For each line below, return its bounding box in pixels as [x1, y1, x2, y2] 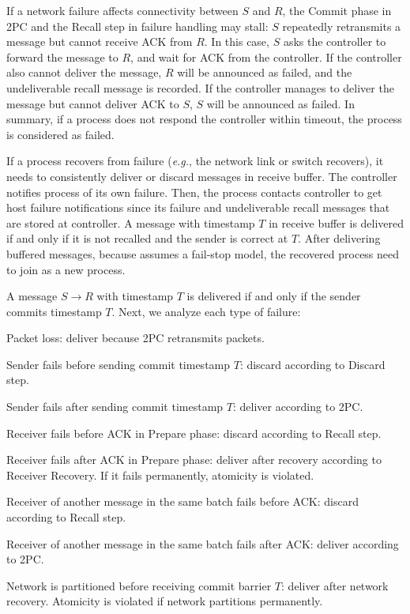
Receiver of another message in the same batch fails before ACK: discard [6, 493, 359, 510]
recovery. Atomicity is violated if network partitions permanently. [6, 593, 323, 609]
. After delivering [298, 230, 381, 247]
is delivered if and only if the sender [186, 288, 361, 304]
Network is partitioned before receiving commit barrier [6, 577, 272, 593]
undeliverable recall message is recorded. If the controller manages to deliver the [6, 79, 394, 96]
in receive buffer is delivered [269, 214, 404, 231]
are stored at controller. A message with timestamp [6, 214, 255, 231]
